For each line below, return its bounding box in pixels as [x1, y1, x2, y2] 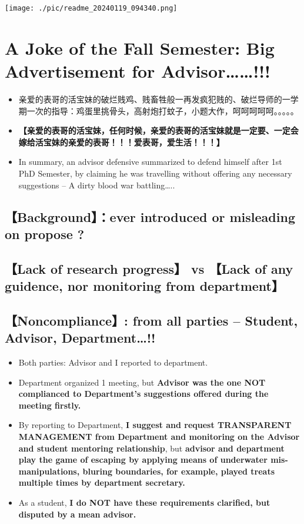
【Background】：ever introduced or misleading [5, 207, 295, 225]
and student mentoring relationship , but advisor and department [18, 442, 285, 454]
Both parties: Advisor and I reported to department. [18, 356, 208, 369]
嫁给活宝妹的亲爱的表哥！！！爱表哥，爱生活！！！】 [18, 135, 225, 148]
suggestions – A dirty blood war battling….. [18, 178, 175, 191]
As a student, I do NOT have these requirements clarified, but [18, 496, 270, 508]
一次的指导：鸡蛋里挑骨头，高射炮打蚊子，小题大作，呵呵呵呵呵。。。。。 [26, 104, 299, 117]
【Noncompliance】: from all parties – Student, [5, 311, 298, 329]
